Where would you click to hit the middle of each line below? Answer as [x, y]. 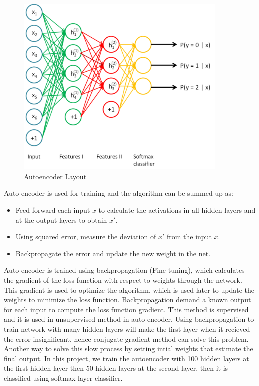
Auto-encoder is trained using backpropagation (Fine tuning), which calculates [124, 270]
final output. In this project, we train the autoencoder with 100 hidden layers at [127, 358]
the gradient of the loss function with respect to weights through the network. [123, 279]
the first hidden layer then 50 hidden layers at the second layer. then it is [116, 368]
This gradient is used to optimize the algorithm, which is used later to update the [129, 289]
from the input [189, 236]
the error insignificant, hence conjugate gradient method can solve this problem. [126, 338]
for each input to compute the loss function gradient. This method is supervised [126, 309]
